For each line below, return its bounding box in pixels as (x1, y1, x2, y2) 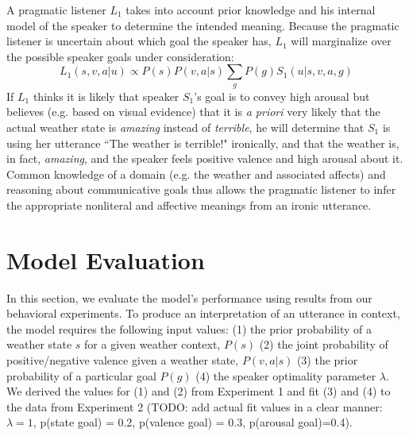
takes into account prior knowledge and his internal (125, 2, 376, 17)
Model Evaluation (6, 243, 205, 276)
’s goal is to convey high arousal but (194, 87, 370, 104)
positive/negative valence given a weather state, (6, 352, 239, 368)
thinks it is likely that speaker (33, 87, 179, 104)
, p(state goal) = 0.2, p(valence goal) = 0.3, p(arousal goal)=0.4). (33, 414, 353, 430)
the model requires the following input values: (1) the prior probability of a (6, 320, 372, 337)
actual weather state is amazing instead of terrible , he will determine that (6, 118, 365, 135)
